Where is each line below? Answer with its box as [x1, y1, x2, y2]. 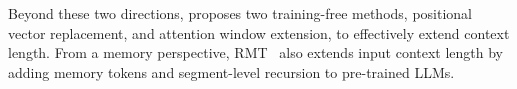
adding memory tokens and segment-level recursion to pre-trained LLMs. [8, 61, 455, 82]
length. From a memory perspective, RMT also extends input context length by [8, 42, 504, 63]
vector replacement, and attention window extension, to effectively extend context [8, 22, 510, 43]
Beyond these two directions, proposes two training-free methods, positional [8, 3, 472, 23]
